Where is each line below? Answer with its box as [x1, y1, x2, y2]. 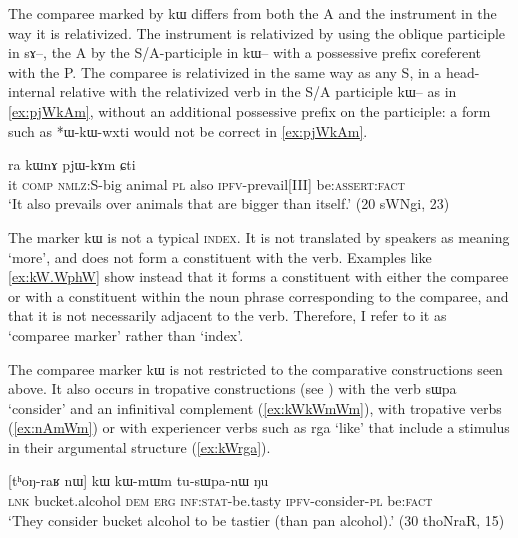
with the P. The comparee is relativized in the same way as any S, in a [8, 61, 442, 82]
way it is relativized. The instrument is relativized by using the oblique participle [8, 22, 506, 43]
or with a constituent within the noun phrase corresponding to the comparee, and [8, 285, 509, 306]
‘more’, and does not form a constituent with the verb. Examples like [8, 246, 432, 267]
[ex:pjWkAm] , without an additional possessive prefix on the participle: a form [8, 100, 491, 121]
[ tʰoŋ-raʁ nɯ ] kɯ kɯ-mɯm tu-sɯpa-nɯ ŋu [8, 470, 269, 491]
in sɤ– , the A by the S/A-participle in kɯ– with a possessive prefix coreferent [8, 42, 482, 63]
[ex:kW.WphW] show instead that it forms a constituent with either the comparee [8, 266, 509, 287]
